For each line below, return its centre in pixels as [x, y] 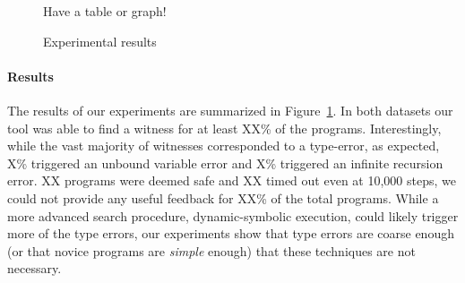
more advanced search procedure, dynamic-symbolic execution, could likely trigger [233, 215]
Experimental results [100, 41]
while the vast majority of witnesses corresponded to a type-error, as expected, [224, 146]
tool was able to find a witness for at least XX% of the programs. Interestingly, [224, 128]
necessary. [34, 268]
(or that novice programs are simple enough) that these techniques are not [211, 250]
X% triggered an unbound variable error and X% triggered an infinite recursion [225, 163]
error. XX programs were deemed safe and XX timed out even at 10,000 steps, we [232, 180]
